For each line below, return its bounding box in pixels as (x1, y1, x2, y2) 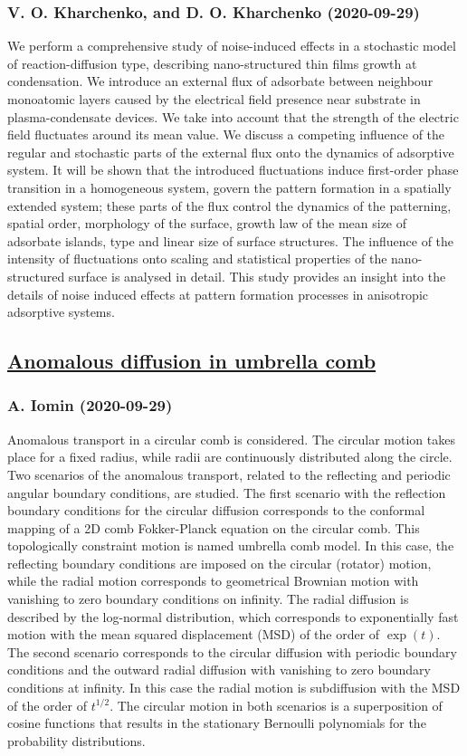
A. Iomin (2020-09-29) (7, 394, 173, 416)
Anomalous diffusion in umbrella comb (7, 347, 376, 375)
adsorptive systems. (7, 302, 115, 321)
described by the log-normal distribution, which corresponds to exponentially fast (7, 607, 459, 626)
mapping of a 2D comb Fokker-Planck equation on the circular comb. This (7, 518, 420, 537)
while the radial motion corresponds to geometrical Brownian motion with (7, 571, 419, 590)
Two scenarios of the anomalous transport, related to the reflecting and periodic (7, 464, 451, 483)
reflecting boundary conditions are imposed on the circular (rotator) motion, (7, 553, 432, 572)
